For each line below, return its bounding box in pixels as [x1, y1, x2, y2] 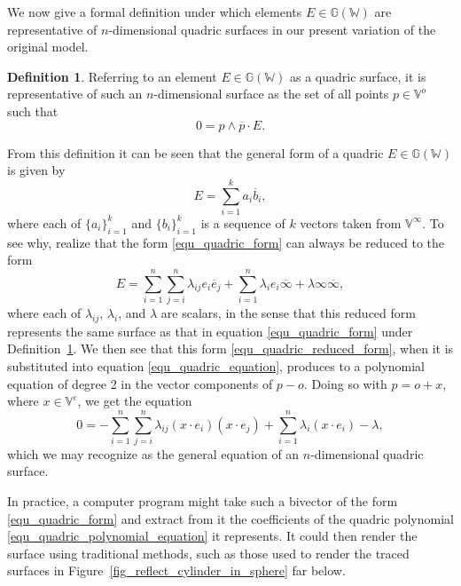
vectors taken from [300, 213, 402, 232]
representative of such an [7, 84, 143, 103]
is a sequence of [200, 213, 285, 232]
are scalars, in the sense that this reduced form [160, 303, 416, 321]
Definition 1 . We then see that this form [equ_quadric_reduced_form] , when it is [7, 339, 454, 358]
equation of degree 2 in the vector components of [7, 374, 273, 392]
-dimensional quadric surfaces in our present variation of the [108, 20, 436, 38]
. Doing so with [303, 374, 387, 392]
